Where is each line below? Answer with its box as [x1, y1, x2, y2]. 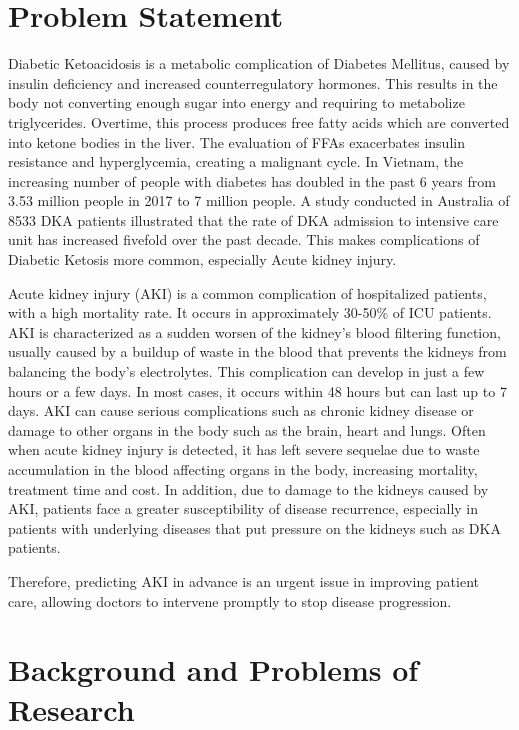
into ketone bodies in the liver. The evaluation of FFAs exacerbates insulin [8, 131, 465, 152]
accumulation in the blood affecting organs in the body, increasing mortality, [8, 459, 478, 479]
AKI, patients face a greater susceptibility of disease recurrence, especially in [8, 498, 479, 519]
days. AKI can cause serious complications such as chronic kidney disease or [8, 400, 474, 421]
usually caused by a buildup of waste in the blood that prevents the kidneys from [8, 341, 507, 362]
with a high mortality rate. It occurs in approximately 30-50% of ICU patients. [8, 302, 492, 323]
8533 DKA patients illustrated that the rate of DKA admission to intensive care [8, 209, 499, 230]
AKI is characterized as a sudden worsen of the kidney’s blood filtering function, [8, 321, 501, 342]
